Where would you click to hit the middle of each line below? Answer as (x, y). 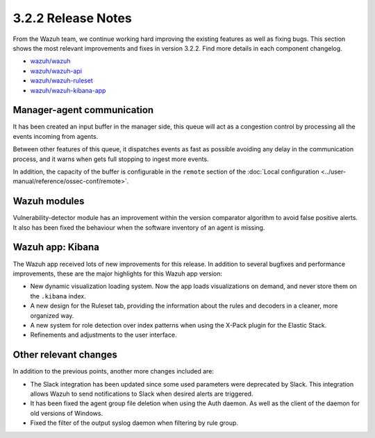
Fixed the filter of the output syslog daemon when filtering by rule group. (134, 423)
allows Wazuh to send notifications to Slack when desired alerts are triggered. (142, 394)
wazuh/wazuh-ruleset (61, 81)
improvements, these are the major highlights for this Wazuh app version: (117, 273)
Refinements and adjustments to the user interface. (103, 335)
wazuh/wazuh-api (56, 71)
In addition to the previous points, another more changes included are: (114, 371)
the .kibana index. (58, 296)
